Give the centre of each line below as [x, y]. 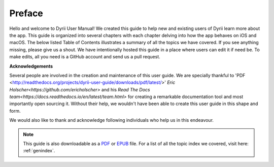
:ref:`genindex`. [39, 151]
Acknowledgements [31, 66]
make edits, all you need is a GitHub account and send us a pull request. [85, 57]
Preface [26, 13]
